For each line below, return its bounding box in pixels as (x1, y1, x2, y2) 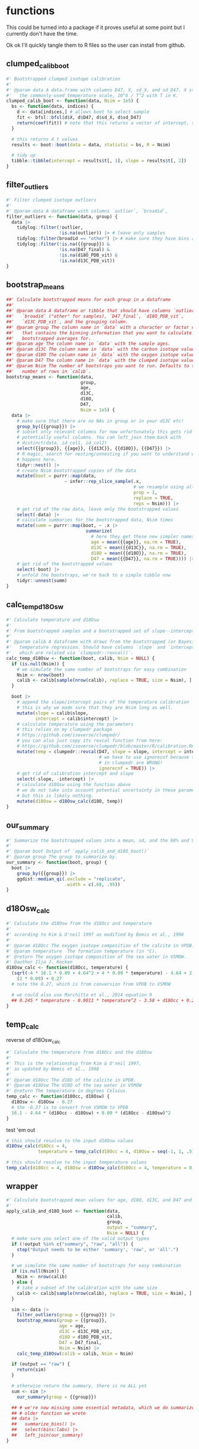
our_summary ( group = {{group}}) (17, 1394, 97, 1400)
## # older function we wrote (11, 1410, 86, 1416)
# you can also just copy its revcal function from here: (17, 738, 163, 744)
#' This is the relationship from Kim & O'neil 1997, (6, 1060, 142, 1066)
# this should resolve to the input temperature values (6, 1159, 147, 1165)
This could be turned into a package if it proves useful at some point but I (6, 24, 185, 31)
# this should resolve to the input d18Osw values (6, 1137, 134, 1144)
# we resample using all (133, 484, 195, 490)
